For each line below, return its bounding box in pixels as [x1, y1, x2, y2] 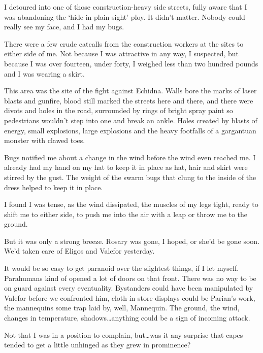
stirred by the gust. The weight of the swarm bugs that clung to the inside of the [4, 171, 256, 182]
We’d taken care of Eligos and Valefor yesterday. [4, 245, 155, 256]
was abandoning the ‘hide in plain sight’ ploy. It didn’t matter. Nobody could [4, 11, 245, 22]
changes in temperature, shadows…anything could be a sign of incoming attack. [4, 312, 250, 323]
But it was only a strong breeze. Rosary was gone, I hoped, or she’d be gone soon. [4, 235, 260, 246]
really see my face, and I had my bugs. [4, 21, 124, 32]
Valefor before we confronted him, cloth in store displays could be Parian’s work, [4, 292, 255, 303]
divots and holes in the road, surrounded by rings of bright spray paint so [4, 105, 233, 116]
